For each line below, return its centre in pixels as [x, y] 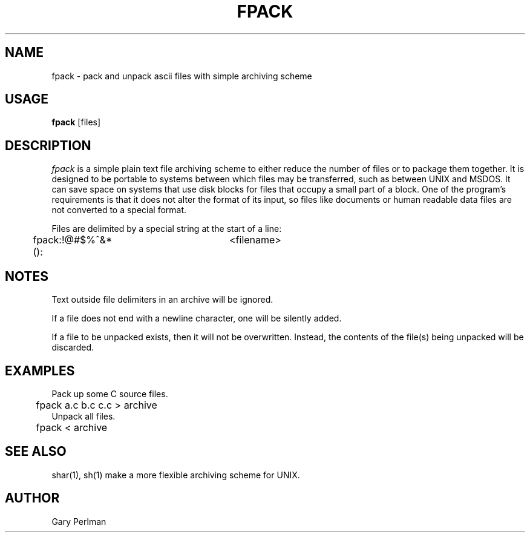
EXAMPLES [40, 371]
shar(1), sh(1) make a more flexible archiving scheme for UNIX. [176, 475]
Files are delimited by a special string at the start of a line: [167, 229]
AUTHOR [32, 498]
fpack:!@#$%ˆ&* [73, 240]
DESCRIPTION [48, 145]
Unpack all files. [83, 416]
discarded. [73, 348]
